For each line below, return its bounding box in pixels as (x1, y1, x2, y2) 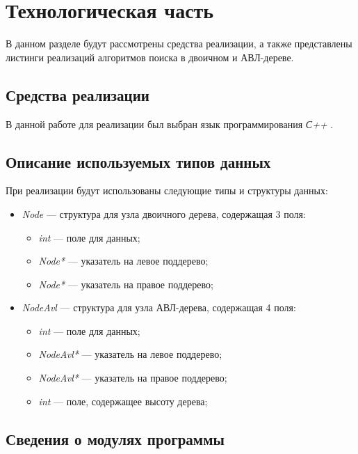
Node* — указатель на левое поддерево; (38, 253, 209, 268)
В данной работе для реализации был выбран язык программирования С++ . (6, 116, 334, 131)
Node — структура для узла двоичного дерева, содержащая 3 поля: (22, 206, 306, 221)
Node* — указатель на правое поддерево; (38, 276, 213, 291)
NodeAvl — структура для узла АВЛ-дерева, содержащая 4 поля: (22, 300, 296, 315)
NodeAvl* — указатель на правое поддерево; (38, 370, 227, 385)
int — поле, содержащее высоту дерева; (38, 393, 208, 408)
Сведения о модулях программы (6, 428, 225, 449)
